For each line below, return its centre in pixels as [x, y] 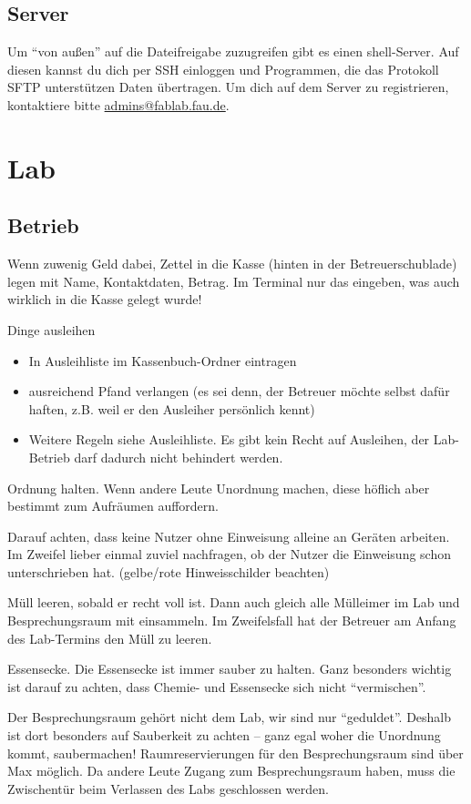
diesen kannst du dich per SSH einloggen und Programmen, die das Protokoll [223, 69]
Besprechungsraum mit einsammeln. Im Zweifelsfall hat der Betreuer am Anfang [232, 621]
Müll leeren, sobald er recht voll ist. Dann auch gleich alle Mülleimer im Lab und [234, 602]
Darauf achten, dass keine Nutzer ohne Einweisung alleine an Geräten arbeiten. [229, 536]
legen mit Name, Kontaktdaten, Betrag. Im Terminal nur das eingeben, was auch [234, 281]
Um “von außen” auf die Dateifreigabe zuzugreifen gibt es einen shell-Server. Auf [233, 51]
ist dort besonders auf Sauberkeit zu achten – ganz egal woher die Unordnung [224, 735]
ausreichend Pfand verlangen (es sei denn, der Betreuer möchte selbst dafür [239, 391]
